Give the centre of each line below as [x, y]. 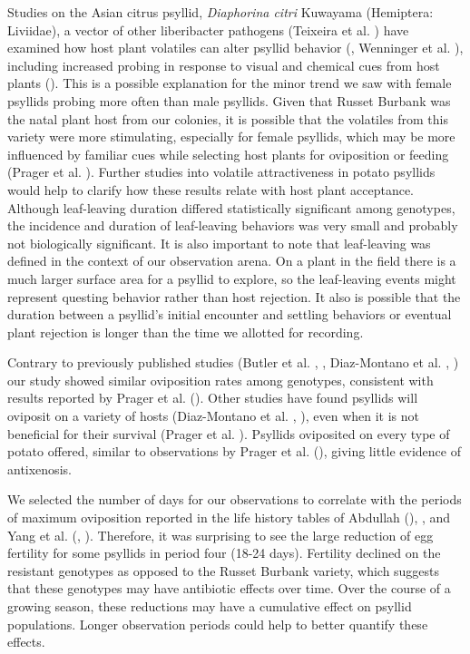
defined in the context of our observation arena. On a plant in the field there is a [232, 261]
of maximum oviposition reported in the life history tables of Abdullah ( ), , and [229, 517]
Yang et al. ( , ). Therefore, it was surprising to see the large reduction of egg [220, 535]
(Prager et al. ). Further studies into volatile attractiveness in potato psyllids [221, 172]
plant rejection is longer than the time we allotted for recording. [186, 332]
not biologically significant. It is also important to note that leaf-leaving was [219, 243]
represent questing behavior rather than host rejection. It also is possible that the [234, 296]
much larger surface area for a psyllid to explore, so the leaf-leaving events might [232, 278]
